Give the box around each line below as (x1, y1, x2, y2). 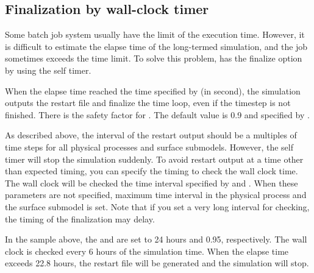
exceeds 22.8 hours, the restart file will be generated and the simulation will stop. (5, 257, 309, 269)
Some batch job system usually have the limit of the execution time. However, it (5, 28, 305, 41)
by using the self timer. (5, 63, 91, 76)
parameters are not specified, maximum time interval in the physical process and (5, 188, 307, 201)
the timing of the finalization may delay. (5, 212, 155, 225)
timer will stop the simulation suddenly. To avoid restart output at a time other (5, 152, 304, 165)
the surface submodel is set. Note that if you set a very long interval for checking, (5, 200, 310, 213)
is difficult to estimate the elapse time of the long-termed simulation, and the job (5, 40, 308, 52)
